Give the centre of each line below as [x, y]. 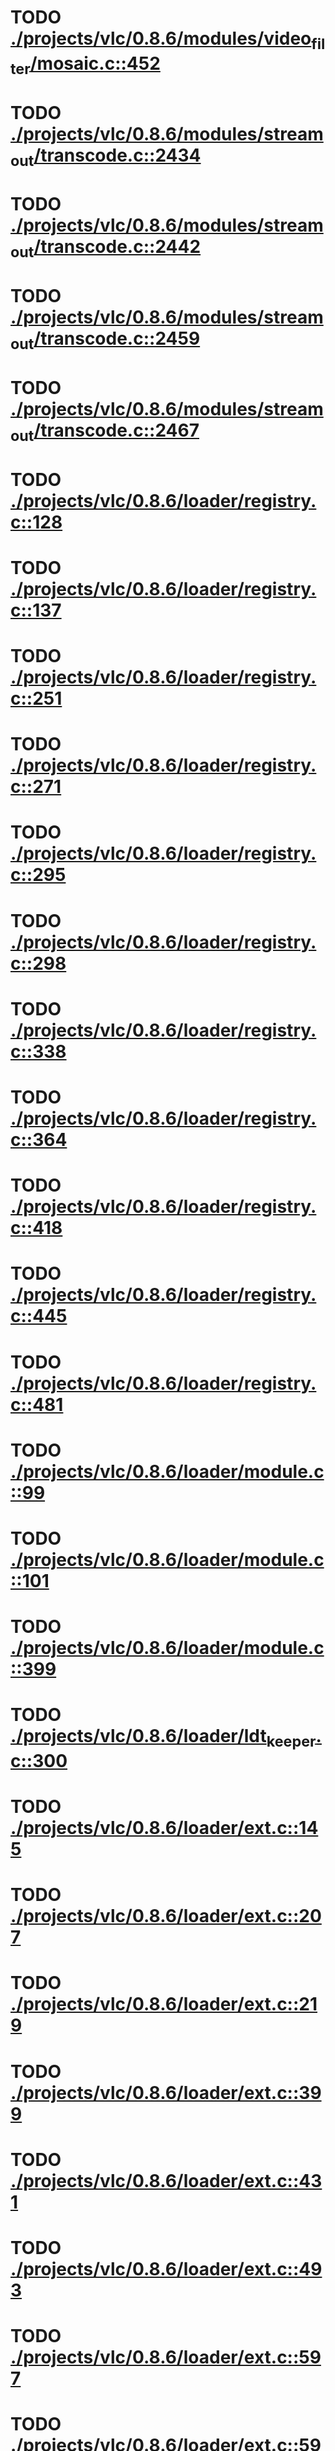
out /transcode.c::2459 [105, 340]
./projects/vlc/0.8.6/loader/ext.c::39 [166, 2092]
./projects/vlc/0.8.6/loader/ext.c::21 [164, 2004]
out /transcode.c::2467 [105, 432]
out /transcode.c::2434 [106, 157]
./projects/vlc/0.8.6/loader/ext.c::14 [164, 1828]
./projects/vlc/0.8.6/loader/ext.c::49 [166, 2269]
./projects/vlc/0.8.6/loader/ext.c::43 [166, 2180]
